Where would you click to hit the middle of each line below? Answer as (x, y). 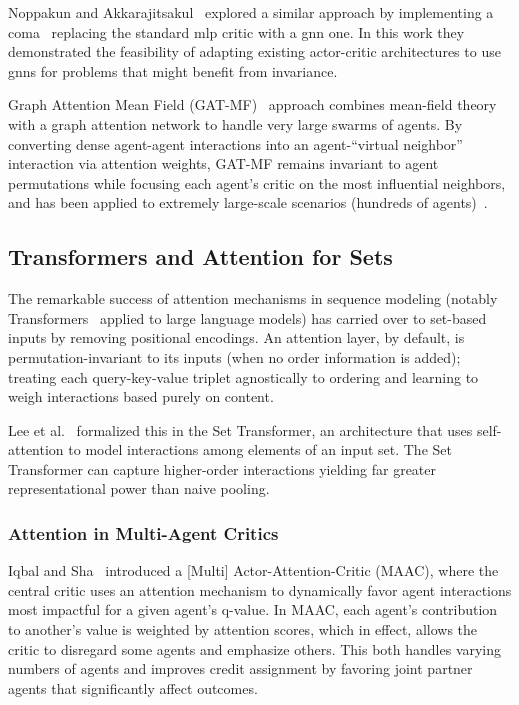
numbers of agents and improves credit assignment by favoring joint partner (240, 668)
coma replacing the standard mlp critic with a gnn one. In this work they (236, 31)
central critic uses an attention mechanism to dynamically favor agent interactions (260, 589)
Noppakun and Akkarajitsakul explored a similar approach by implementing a (251, 12)
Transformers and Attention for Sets (200, 256)
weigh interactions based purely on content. (141, 396)
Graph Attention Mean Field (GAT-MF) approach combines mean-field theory (252, 104)
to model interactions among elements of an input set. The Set (260, 449)
